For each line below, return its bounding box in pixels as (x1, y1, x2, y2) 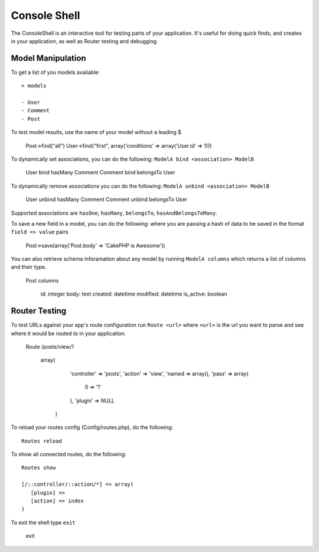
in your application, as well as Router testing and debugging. (11, 37, 158, 44)
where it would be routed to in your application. (11, 330, 126, 337)
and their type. (11, 264, 47, 271)
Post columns (25, 277, 59, 284)
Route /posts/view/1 (25, 343, 74, 350)
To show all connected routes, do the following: (11, 451, 126, 458)
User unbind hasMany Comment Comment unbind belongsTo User (25, 196, 188, 203)
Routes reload (21, 437, 62, 444)
